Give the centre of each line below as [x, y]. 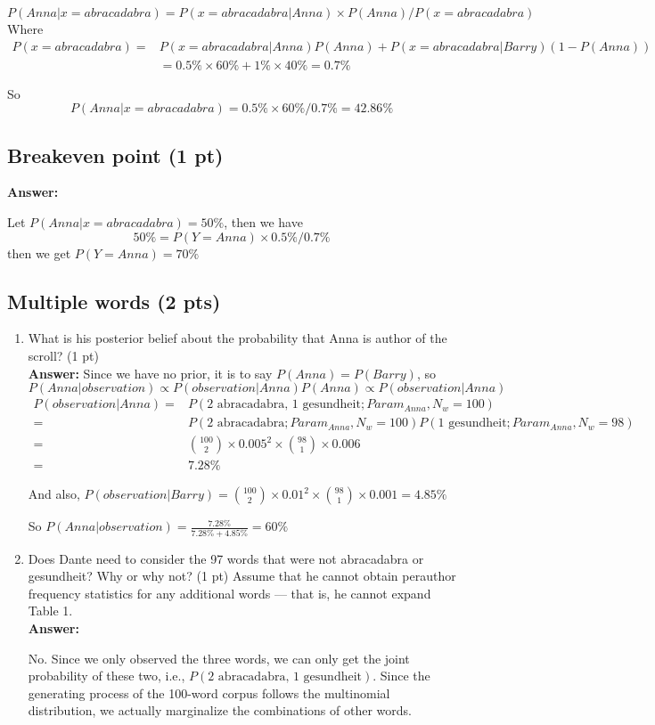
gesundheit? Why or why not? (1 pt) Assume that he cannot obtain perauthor [242, 576]
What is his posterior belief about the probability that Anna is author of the [237, 338]
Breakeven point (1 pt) [115, 155]
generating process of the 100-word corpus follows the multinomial [209, 692]
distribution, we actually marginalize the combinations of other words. [220, 710]
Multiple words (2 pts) [114, 301]
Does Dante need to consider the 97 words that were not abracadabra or [226, 558]
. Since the [401, 676]
